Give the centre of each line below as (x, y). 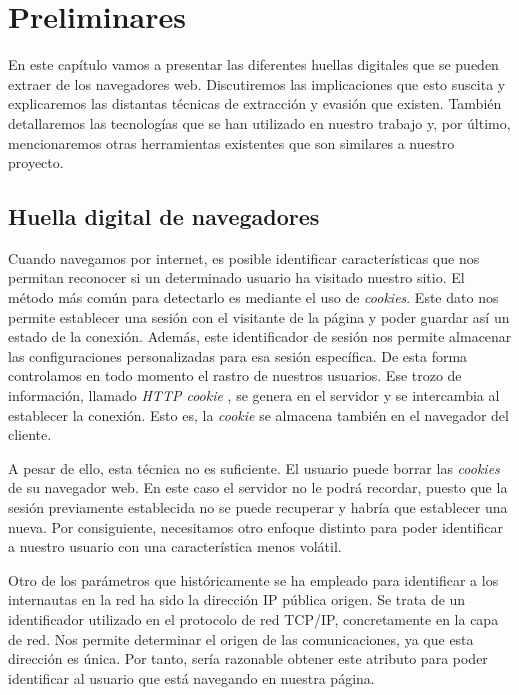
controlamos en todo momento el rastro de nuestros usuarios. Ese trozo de (235, 375)
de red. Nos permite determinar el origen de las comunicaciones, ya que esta (241, 638)
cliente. (30, 434)
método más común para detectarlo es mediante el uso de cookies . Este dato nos (253, 297)
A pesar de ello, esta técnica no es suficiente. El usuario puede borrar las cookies (254, 467)
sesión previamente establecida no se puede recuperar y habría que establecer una (258, 507)
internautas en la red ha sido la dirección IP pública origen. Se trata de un (237, 599)
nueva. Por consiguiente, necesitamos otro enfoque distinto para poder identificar (255, 526)
